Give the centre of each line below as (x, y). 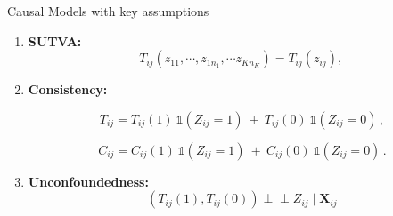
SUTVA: (55, 40)
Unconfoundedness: (88, 181)
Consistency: (68, 89)
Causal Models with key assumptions (108, 11)
